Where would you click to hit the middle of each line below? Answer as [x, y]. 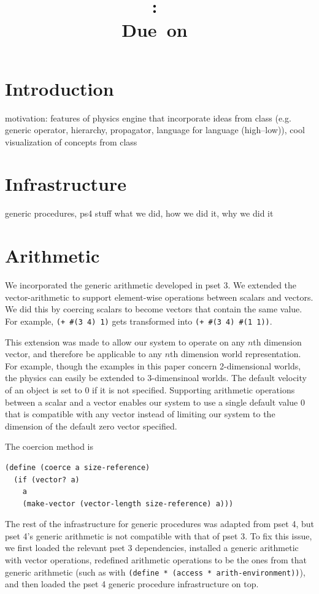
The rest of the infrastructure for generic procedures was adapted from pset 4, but [159, 524]
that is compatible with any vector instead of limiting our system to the [140, 414]
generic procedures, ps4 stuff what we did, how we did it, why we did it [139, 213]
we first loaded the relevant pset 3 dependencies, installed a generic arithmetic [152, 548]
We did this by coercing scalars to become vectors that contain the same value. [154, 309]
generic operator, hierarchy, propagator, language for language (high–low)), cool [155, 130]
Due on [155, 30]
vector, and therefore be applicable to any [84, 354]
